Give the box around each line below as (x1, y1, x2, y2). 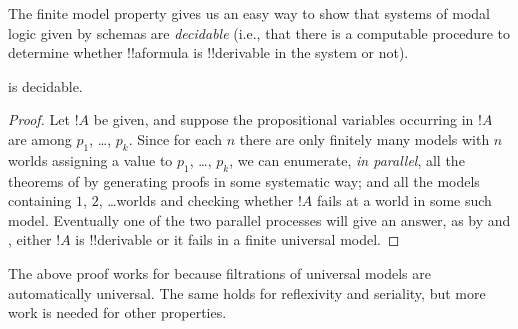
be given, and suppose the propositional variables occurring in (93, 109, 474, 130)
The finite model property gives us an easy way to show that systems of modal (8, 3, 491, 23)
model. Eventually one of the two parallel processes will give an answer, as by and (8, 209, 511, 230)
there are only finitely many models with (239, 128, 490, 149)
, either (8, 229, 52, 250)
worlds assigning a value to (8, 149, 173, 170)
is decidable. (8, 75, 83, 96)
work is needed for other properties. (8, 302, 227, 323)
